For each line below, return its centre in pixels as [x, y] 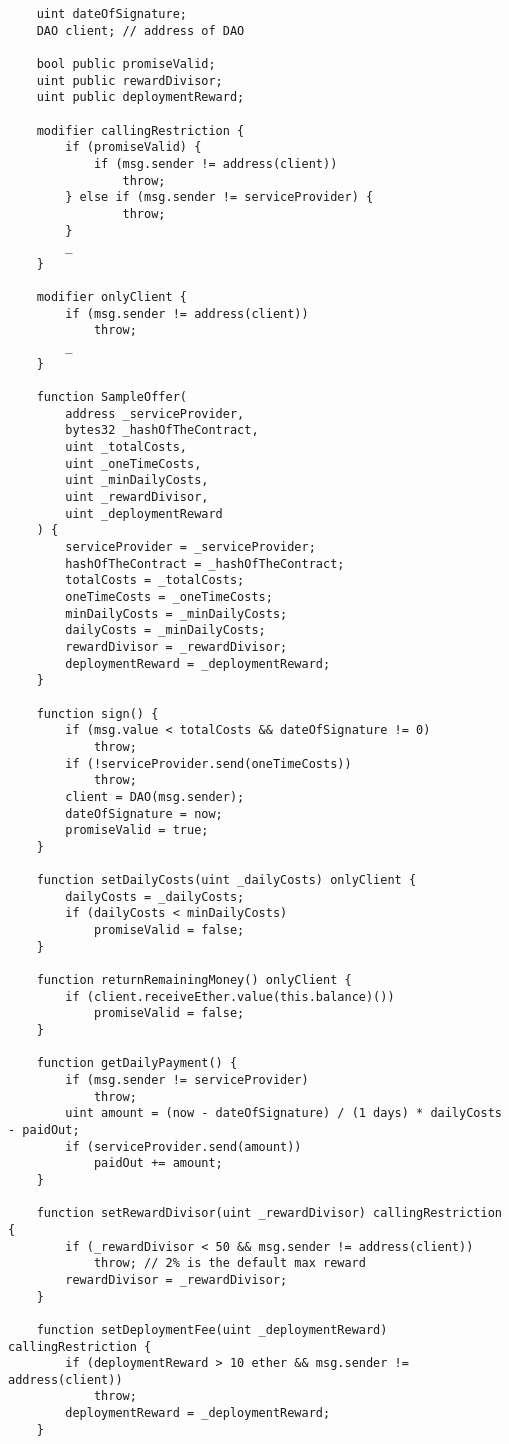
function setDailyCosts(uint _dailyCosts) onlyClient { [226, 880]
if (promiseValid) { [133, 147]
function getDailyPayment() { [137, 1063]
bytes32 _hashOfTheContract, [162, 430]
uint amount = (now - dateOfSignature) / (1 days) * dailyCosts [283, 1113]
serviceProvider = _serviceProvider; [190, 547]
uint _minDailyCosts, [137, 480]
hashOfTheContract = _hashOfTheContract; [205, 563]
